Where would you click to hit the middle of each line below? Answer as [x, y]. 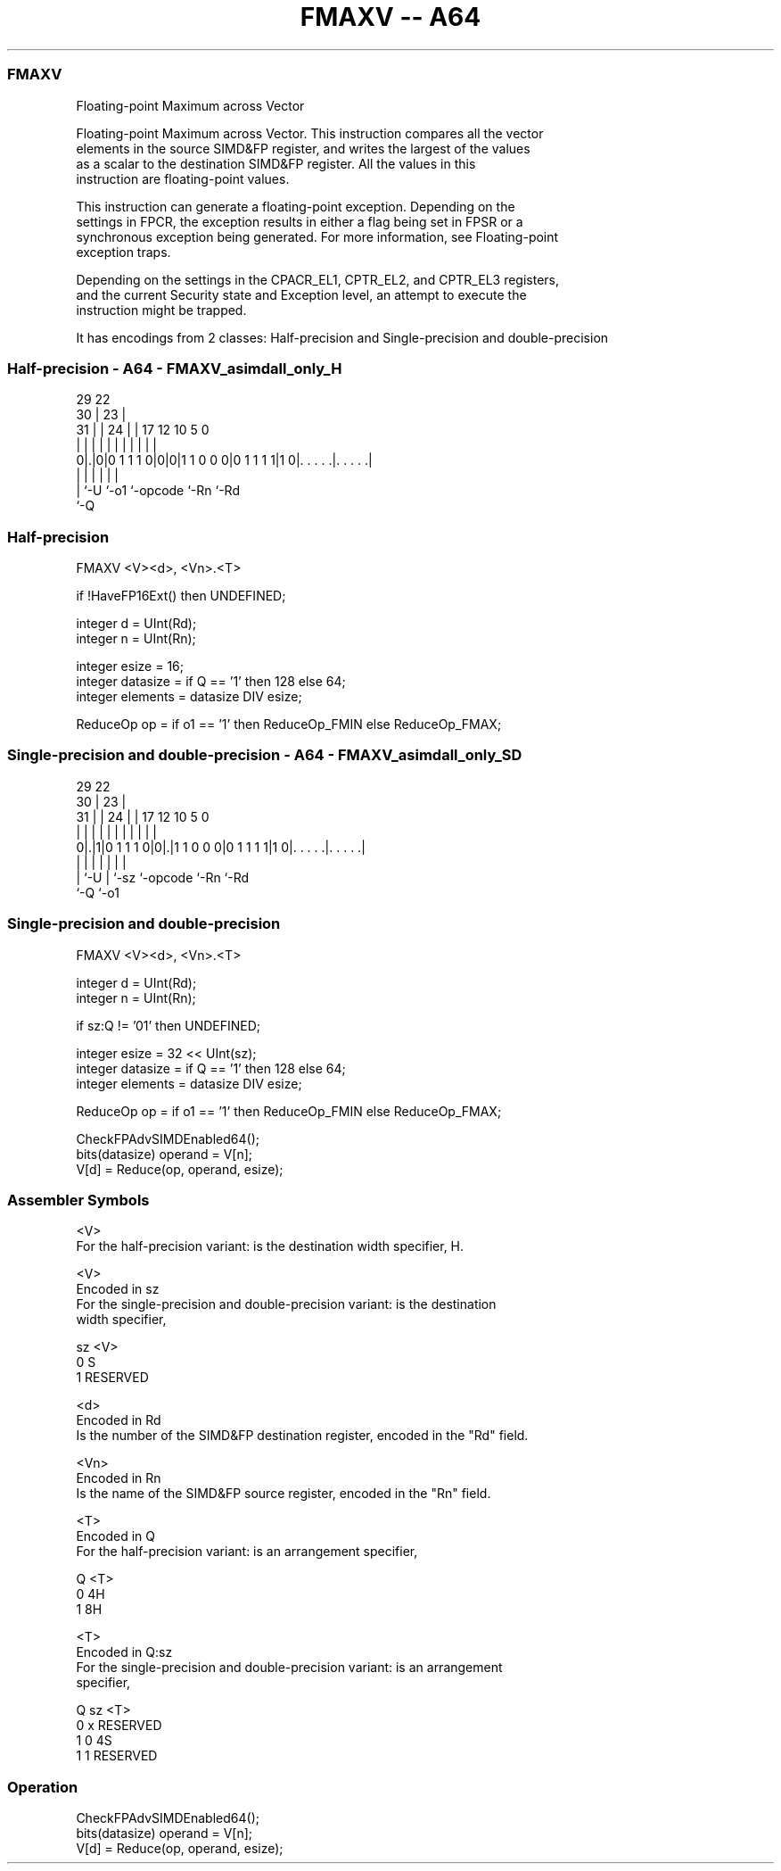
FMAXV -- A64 [390, 17]
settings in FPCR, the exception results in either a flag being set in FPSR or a [300, 221]
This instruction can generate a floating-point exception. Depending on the [296, 206]
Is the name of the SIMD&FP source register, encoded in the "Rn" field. [284, 1494]
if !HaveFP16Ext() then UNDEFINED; [181, 596]
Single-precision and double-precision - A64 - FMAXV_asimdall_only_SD [265, 755]
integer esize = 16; [130, 666]
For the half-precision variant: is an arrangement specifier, [247, 1552]
